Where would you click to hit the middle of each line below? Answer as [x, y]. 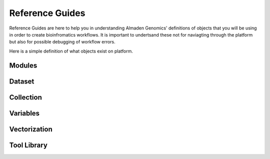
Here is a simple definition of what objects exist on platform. [71, 51]
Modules [23, 65]
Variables [24, 113]
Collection [25, 97]
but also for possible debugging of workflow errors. [62, 42]
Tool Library [28, 145]
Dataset [22, 81]
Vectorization [31, 129]
